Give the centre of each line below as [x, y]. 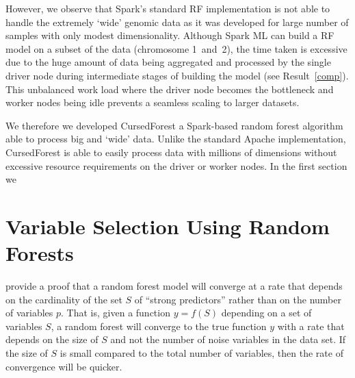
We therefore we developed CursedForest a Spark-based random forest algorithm [174, 125]
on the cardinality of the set [64, 299]
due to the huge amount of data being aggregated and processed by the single [168, 62]
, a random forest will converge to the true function [159, 326]
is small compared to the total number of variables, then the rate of [201, 353]
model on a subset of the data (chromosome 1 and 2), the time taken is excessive [176, 48]
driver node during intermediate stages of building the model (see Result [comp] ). [177, 75]
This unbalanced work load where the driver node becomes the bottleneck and [170, 89]
